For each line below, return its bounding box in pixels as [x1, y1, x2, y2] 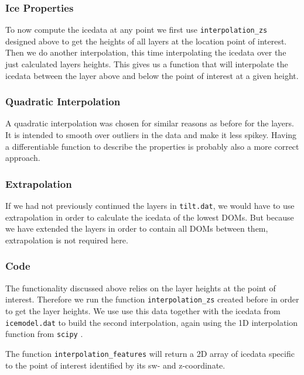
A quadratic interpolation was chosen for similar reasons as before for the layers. [5, 117, 294, 129]
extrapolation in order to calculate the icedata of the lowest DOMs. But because [5, 211, 294, 223]
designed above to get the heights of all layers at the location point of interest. [5, 35, 287, 47]
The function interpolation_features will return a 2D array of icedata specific [5, 347, 295, 359]
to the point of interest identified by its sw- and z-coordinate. [5, 359, 226, 371]
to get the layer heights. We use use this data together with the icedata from [5, 304, 281, 316]
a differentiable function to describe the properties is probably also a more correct [5, 140, 299, 152]
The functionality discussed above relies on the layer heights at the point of [5, 281, 276, 294]
